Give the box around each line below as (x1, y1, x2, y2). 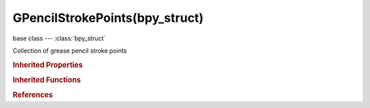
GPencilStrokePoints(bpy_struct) (12, 10, 204, 25)
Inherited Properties (12, 60, 84, 70)
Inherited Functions (12, 75, 82, 85)
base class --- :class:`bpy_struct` (12, 34, 106, 42)
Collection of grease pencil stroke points (12, 46, 127, 55)
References (12, 90, 53, 100)
